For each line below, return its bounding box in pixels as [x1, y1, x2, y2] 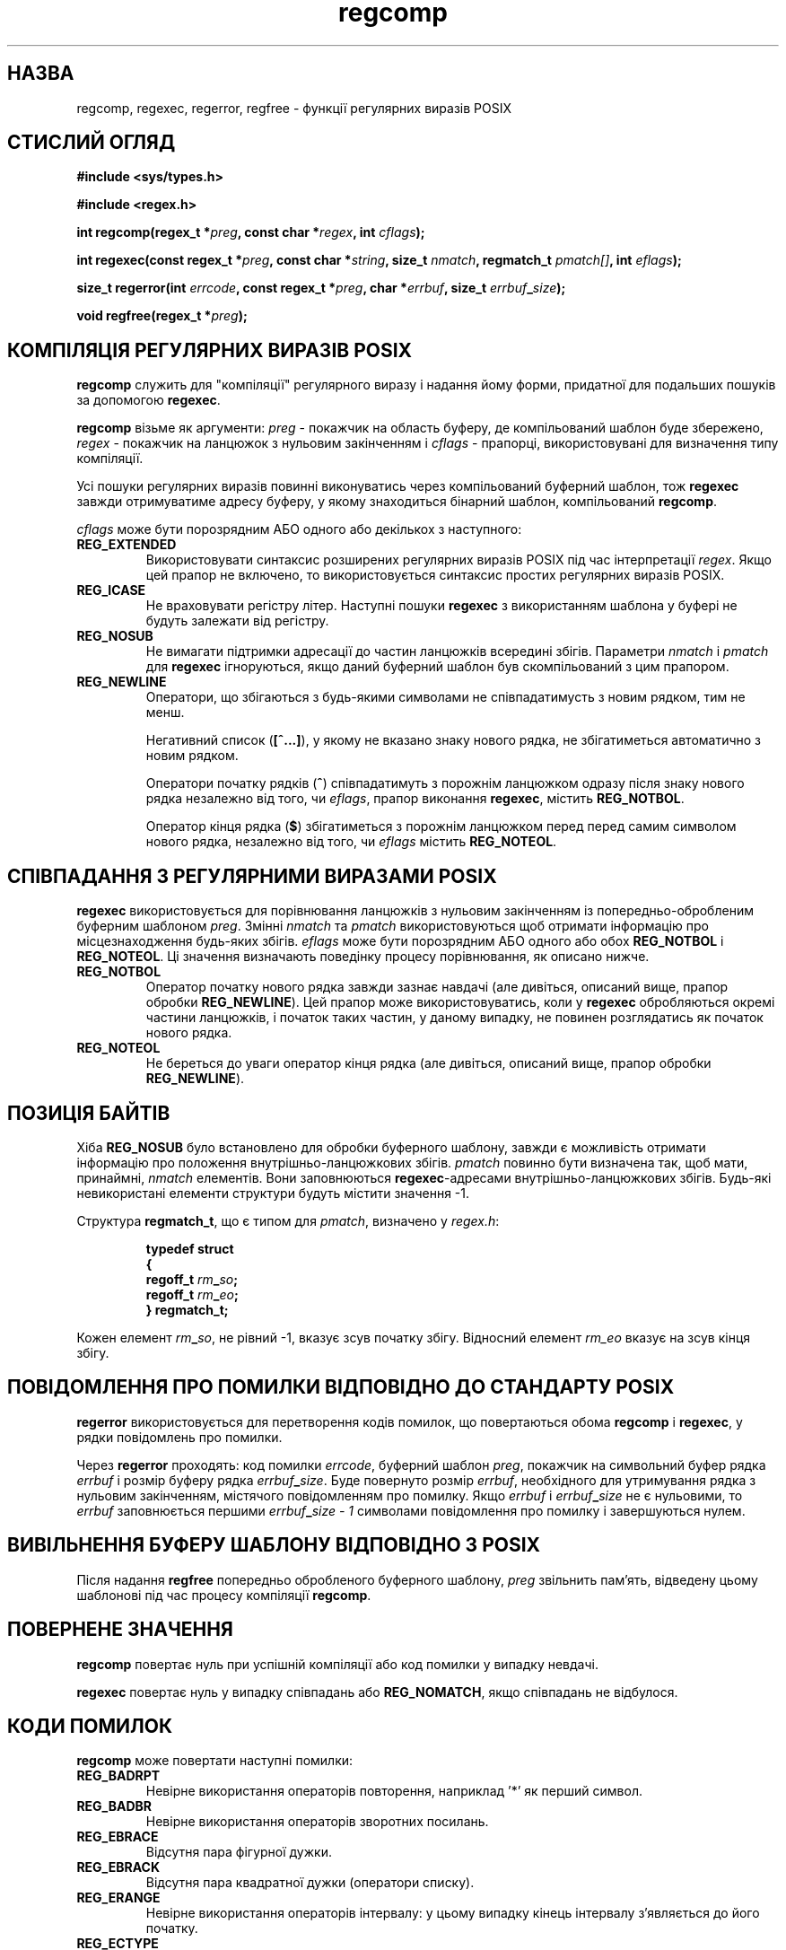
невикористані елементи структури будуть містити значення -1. [76, 1185, 470, 1201]
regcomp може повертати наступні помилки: [76, 1753, 354, 1769]
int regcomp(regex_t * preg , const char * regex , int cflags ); [76, 224, 425, 240]
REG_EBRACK [76, 1859, 160, 1876]
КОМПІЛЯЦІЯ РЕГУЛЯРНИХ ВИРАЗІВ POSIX [7, 338, 413, 362]
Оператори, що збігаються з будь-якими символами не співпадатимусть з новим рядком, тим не [145, 689, 746, 705]
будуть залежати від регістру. [145, 613, 329, 629]
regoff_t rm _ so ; [145, 1271, 239, 1287]
